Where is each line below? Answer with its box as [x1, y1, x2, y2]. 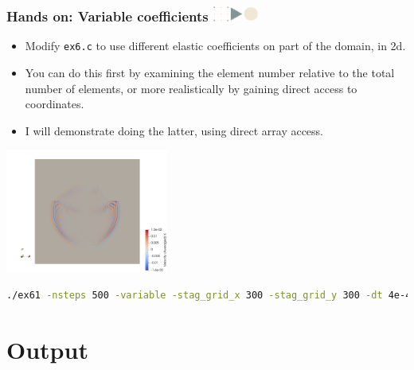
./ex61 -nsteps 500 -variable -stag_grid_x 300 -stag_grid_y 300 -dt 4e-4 [6, 289, 412, 301]
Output [6, 333, 88, 365]
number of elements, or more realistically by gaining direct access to [25, 80, 357, 96]
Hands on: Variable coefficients [6, 6, 209, 26]
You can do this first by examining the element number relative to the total [25, 64, 395, 81]
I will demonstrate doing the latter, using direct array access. [25, 122, 324, 138]
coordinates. [25, 95, 84, 112]
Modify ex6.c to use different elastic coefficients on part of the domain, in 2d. [25, 37, 406, 54]
